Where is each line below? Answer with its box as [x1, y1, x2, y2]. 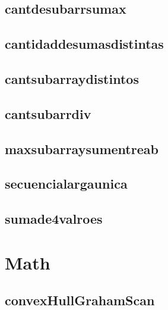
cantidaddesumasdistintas [5, 35, 164, 53]
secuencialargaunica [5, 174, 128, 193]
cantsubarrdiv [5, 104, 91, 123]
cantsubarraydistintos [5, 69, 139, 87]
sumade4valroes [5, 209, 103, 228]
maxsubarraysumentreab [5, 139, 159, 158]
